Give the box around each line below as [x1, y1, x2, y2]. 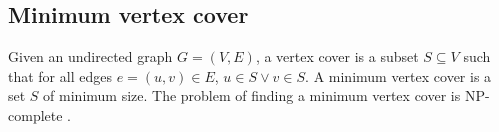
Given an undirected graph [8, 46, 173, 67]
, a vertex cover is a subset [255, 46, 419, 67]
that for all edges [8, 65, 112, 86]
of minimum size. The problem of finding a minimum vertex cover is [43, 85, 461, 106]
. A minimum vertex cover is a [305, 65, 492, 86]
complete [8, 104, 63, 125]
